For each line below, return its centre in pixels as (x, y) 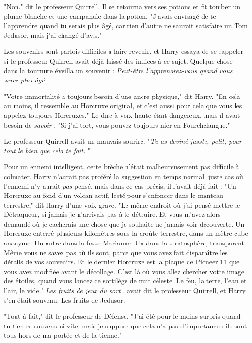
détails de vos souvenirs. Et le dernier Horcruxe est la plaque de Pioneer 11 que (122, 262)
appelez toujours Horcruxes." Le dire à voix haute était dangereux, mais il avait (122, 115)
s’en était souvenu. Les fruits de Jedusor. (64, 300)
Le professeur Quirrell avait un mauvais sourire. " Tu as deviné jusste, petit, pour (123, 141)
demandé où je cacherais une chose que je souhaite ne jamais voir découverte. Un (124, 223)
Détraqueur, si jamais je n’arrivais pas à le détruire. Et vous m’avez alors (112, 214)
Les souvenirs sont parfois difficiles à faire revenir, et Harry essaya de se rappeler (124, 51)
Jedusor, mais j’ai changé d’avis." (53, 35)
